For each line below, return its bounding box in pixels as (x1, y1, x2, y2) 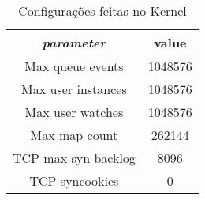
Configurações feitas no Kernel (18, 2, 187, 20)
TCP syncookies (29, 172, 119, 190)
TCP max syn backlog (13, 149, 136, 167)
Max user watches (24, 103, 124, 121)
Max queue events (24, 57, 124, 75)
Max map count (30, 126, 118, 144)
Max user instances (21, 80, 127, 98)
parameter (42, 33, 106, 51)
